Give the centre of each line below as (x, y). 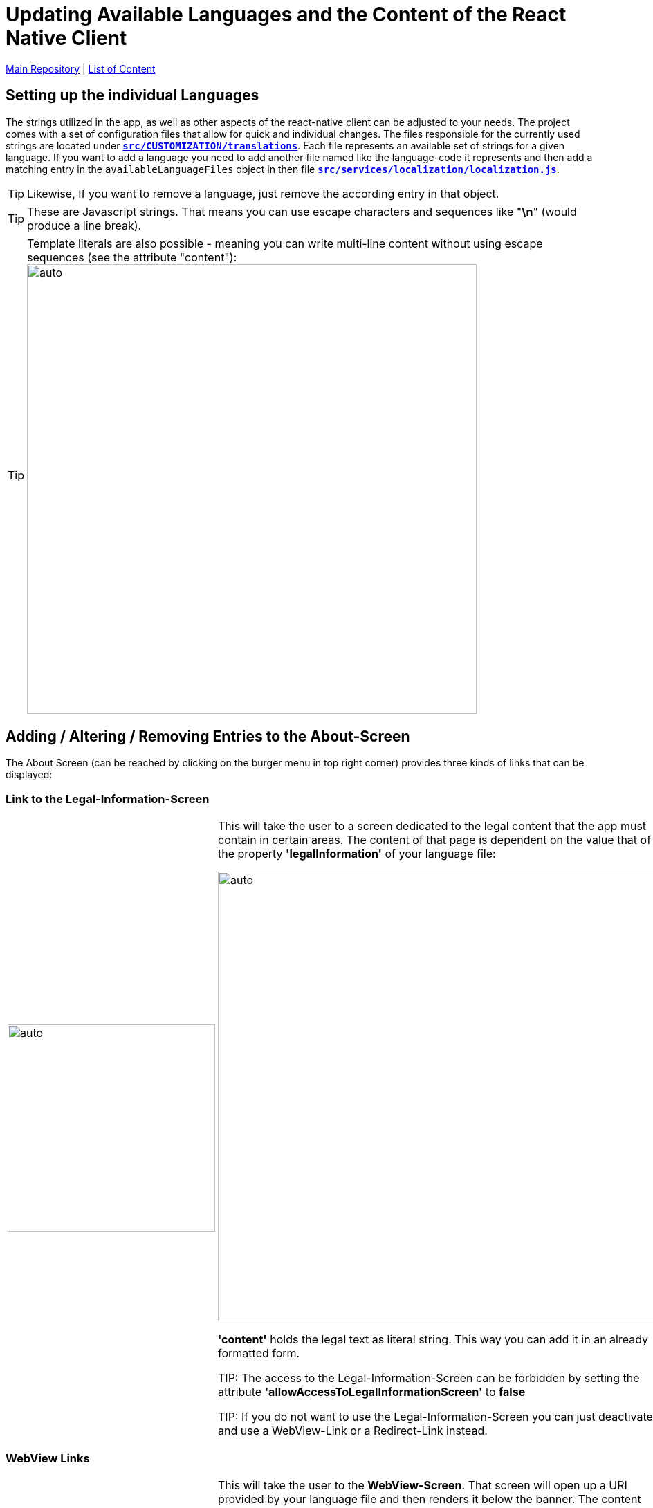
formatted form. (259, 1353)
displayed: (29, 775)
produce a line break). (84, 225)
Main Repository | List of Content (81, 68)
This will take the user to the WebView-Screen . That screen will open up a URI (423, 1485)
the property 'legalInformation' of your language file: (357, 854)
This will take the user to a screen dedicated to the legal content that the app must (432, 826)
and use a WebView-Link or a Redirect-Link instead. (353, 1431)
